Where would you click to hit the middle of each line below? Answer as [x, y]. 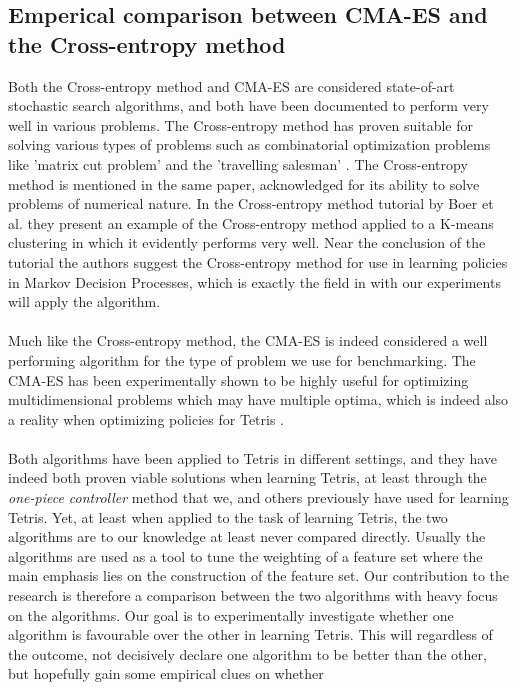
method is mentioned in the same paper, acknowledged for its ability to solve [244, 183]
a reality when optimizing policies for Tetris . [146, 418]
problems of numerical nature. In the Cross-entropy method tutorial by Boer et [251, 203]
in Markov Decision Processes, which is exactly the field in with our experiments [254, 281]
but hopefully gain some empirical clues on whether [166, 673]
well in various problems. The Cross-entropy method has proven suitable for [241, 124]
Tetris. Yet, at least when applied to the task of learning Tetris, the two [228, 516]
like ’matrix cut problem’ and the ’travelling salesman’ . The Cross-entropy [238, 163]
